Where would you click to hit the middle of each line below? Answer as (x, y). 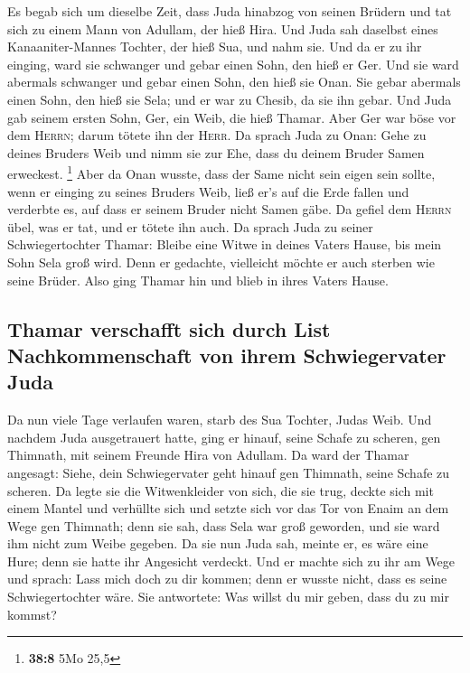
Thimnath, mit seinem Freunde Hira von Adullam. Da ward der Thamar (208, 455)
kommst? (32, 614)
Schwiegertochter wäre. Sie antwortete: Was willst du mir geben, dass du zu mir (228, 597)
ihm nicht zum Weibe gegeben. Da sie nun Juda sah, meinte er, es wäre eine (218, 543)
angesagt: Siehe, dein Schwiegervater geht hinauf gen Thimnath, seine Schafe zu (229, 472)
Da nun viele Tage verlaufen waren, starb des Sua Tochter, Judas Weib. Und (220, 420)
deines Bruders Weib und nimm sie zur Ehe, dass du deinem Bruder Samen (216, 152)
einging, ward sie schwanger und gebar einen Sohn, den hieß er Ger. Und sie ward (233, 64)
